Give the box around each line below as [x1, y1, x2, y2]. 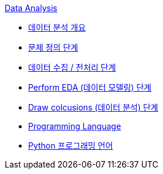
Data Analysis [5, 3, 57, 13]
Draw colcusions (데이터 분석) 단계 [28, 102, 158, 112]
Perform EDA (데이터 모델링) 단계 [28, 82, 152, 92]
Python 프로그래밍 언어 [28, 140, 113, 150]
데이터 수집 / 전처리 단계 [28, 62, 116, 72]
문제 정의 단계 [28, 42, 79, 52]
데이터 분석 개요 [28, 22, 86, 32]
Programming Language [28, 121, 121, 131]
